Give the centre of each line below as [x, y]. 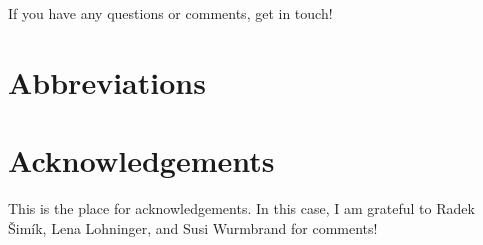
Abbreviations [107, 81]
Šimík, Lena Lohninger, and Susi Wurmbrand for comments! [193, 227]
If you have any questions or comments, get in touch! [170, 13]
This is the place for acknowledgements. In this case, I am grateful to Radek [241, 208]
